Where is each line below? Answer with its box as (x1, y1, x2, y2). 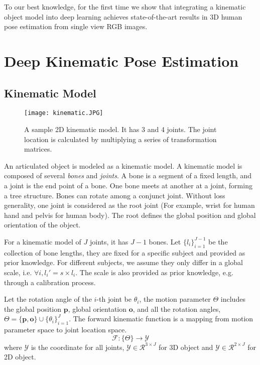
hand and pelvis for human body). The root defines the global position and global (4, 209, 256, 220)
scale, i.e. (4, 267, 32, 277)
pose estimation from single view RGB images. (4, 21, 148, 32)
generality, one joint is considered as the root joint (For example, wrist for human (4, 200, 255, 210)
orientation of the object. (4, 219, 81, 230)
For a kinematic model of (4, 236, 81, 247)
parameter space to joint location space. (4, 324, 127, 335)
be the (208, 236, 228, 247)
